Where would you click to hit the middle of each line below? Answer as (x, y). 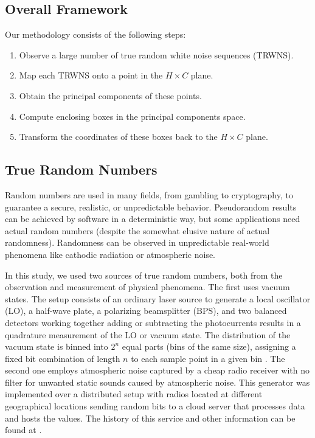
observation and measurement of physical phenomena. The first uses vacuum (147, 287)
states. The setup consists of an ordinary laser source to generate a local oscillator (158, 298)
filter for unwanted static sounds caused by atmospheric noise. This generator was (157, 382)
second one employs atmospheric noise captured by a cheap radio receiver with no (157, 370)
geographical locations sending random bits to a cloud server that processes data (155, 406)
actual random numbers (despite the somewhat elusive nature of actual (137, 230)
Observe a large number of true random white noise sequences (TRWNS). (156, 54)
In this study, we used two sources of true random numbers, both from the (144, 275)
